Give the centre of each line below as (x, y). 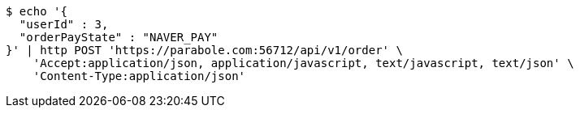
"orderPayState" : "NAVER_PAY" (119, 37)
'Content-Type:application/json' (139, 76)
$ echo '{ (37, 11)
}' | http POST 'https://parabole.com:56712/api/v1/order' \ (204, 50)
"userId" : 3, (64, 24)
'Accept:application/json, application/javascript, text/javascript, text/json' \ (303, 63)
